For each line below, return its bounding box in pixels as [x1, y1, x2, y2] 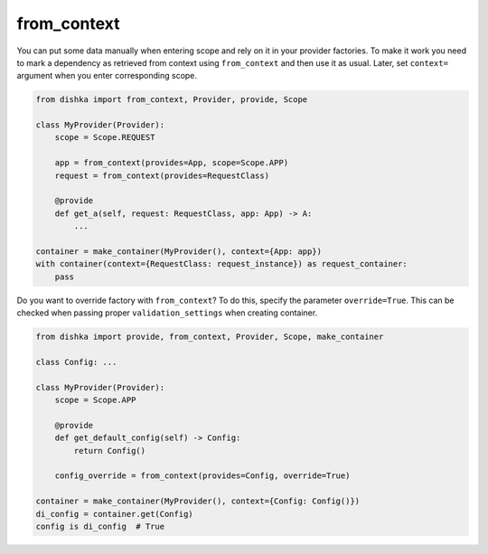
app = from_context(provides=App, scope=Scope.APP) [54, 158, 289, 168]
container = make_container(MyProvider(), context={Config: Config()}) [35, 496, 361, 506]
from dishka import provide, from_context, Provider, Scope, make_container [35, 332, 384, 343]
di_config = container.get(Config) [35, 509, 193, 519]
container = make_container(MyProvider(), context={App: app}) [35, 247, 323, 257]
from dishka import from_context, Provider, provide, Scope [35, 95, 308, 105]
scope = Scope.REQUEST [54, 132, 155, 143]
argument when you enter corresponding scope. [16, 70, 198, 81]
